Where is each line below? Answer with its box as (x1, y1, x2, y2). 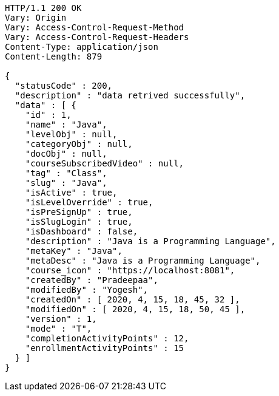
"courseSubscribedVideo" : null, (25, 159, 184, 168)
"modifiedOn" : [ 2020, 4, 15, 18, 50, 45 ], (25, 304, 246, 314)
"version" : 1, (25, 314, 97, 324)
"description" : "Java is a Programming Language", (25, 236, 276, 246)
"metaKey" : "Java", (25, 246, 123, 256)
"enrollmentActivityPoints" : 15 (25, 343, 184, 353)
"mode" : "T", (25, 324, 92, 333)
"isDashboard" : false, (25, 227, 138, 236)
